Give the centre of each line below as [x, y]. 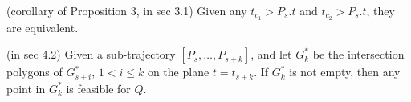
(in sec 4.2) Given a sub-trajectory [91, 54]
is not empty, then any [345, 72]
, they [380, 10]
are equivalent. [43, 27]
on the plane [178, 72]
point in [26, 88]
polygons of [35, 72]
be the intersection [358, 54]
